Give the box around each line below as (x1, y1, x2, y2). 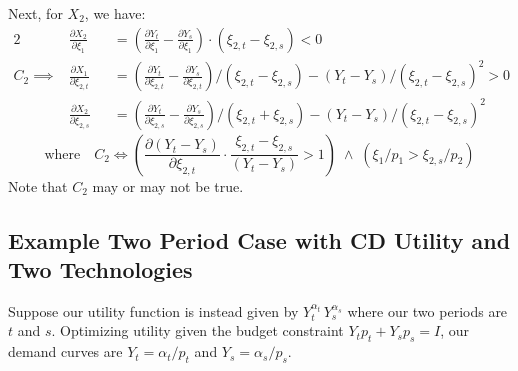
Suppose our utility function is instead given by (8, 300, 299, 321)
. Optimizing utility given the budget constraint (51, 320, 344, 341)
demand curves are (8, 341, 123, 362)
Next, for (8, 3, 63, 23)
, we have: (84, 3, 146, 23)
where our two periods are (347, 300, 508, 321)
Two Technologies (8, 254, 193, 285)
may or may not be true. (92, 175, 244, 196)
